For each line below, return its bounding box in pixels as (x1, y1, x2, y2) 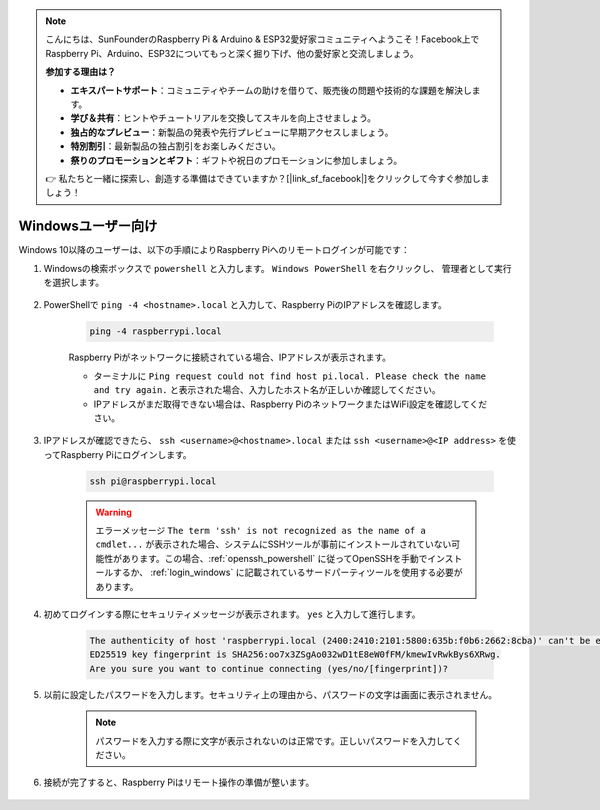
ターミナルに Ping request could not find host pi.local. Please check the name (93, 370, 487, 382)
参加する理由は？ (45, 66, 116, 78)
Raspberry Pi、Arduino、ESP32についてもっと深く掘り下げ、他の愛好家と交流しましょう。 (45, 47, 419, 59)
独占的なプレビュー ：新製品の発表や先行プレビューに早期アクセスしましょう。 (70, 126, 394, 138)
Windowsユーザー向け (18, 218, 158, 235)
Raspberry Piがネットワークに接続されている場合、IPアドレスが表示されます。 (68, 351, 392, 364)
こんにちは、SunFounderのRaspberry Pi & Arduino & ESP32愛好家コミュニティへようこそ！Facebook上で (45, 33, 480, 45)
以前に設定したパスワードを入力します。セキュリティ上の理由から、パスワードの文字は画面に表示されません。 (43, 688, 498, 700)
